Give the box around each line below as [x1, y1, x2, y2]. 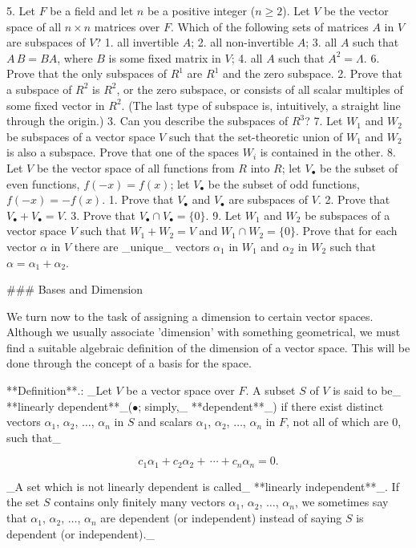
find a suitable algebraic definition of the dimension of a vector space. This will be [6, 339, 410, 355]
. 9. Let [205, 206, 242, 223]
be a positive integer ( [147, 2, 256, 18]
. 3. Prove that [63, 206, 135, 223]
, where [57, 49, 93, 66]
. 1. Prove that [102, 191, 174, 208]
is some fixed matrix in [108, 49, 221, 66]
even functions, [6, 175, 80, 192]
